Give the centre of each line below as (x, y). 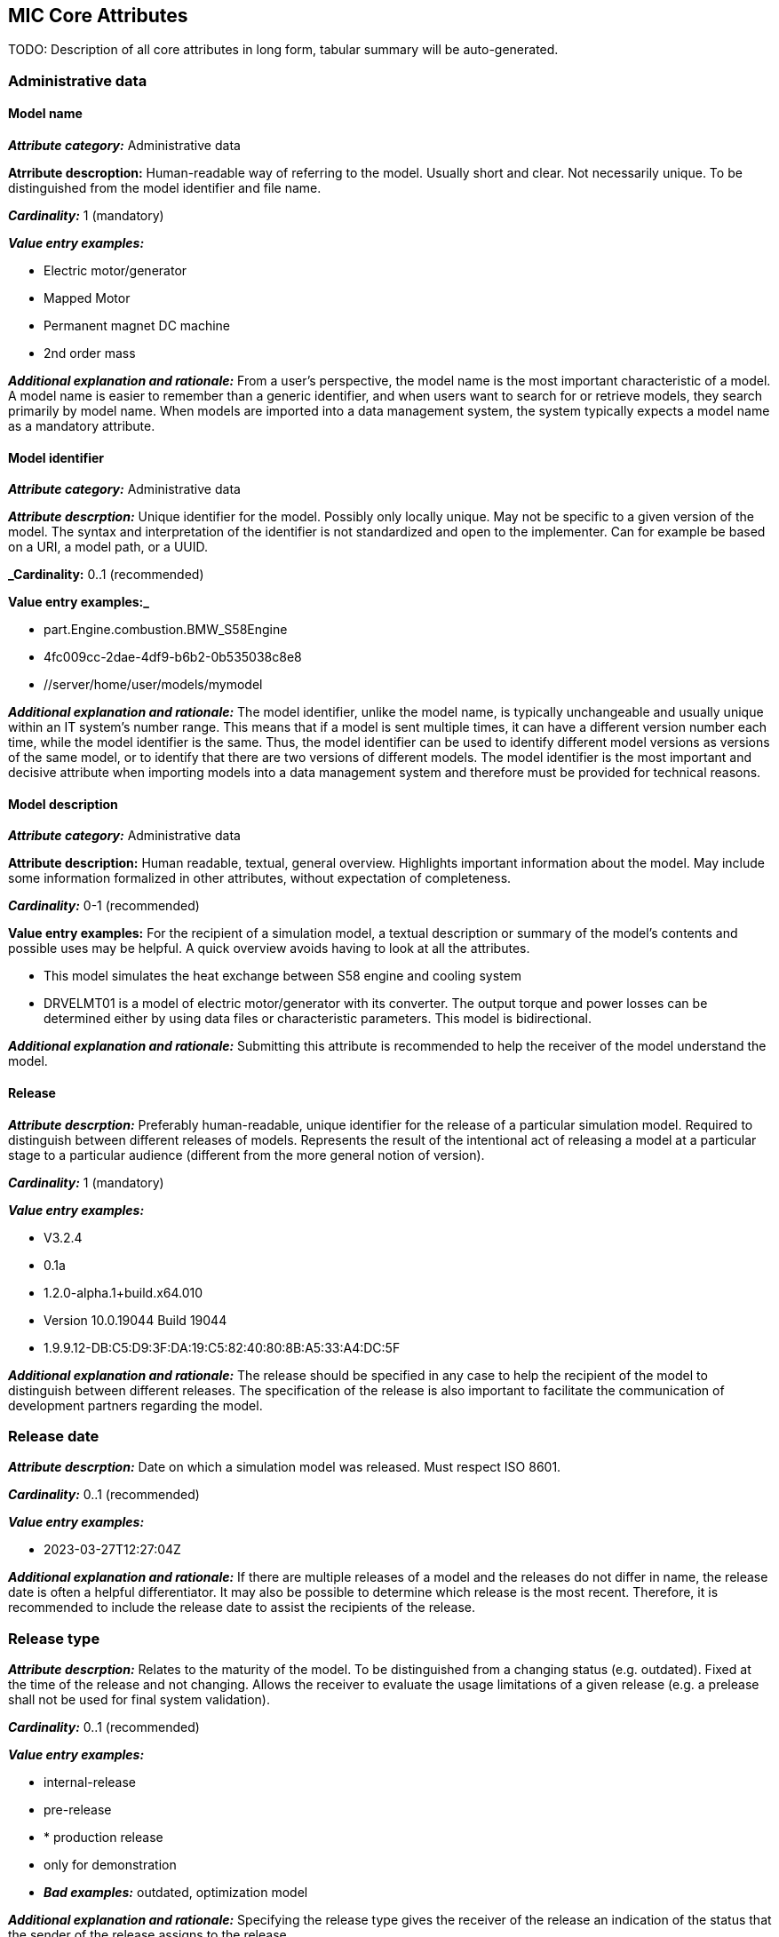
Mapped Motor (87, 298)
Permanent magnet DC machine (137, 326)
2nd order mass (90, 353)
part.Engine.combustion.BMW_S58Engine (166, 630)
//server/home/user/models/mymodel (153, 685)
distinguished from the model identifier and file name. (165, 188)
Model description (63, 804)
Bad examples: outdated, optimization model (176, 1893)
